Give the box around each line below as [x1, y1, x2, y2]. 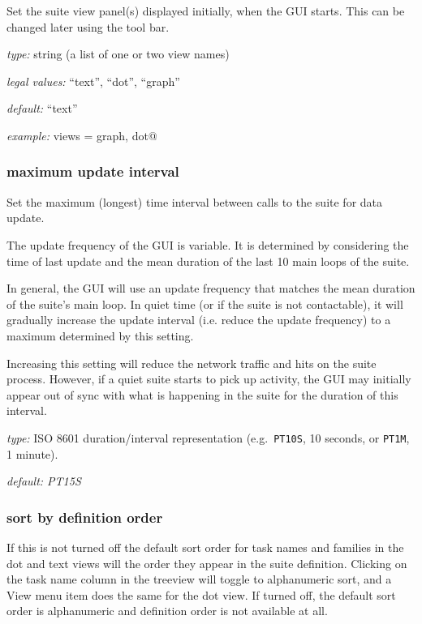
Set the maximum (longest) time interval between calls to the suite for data [6, 193, 383, 210]
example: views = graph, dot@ [6, 126, 157, 143]
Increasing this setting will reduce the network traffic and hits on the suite [6, 354, 377, 371]
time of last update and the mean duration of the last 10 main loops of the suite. [6, 252, 410, 269]
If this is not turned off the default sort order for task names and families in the [6, 538, 404, 555]
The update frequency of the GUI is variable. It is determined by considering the [6, 236, 409, 253]
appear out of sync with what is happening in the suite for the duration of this [6, 386, 398, 403]
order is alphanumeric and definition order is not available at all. [6, 602, 328, 619]
